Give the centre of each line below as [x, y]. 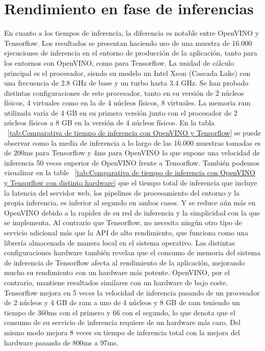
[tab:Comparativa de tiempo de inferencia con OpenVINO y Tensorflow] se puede [134, 133]
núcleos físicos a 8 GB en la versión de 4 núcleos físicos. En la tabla [109, 123]
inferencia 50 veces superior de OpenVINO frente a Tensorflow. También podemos [132, 162]
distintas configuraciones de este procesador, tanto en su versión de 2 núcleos [124, 92]
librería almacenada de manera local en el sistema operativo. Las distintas [120, 242]
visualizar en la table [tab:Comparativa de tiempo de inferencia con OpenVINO [130, 172]
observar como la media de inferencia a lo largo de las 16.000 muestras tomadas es [132, 142]
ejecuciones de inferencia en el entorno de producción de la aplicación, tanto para [131, 53]
